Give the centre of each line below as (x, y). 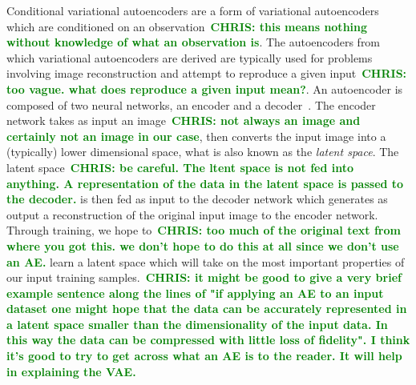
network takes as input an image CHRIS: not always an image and (184, 120)
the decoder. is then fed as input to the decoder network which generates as (197, 199)
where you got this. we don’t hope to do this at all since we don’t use (203, 245)
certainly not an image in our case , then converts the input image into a (196, 136)
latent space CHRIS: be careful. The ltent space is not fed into (180, 167)
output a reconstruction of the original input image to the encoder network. (192, 214)
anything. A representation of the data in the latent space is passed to (205, 183)
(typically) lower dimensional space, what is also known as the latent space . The (203, 152)
